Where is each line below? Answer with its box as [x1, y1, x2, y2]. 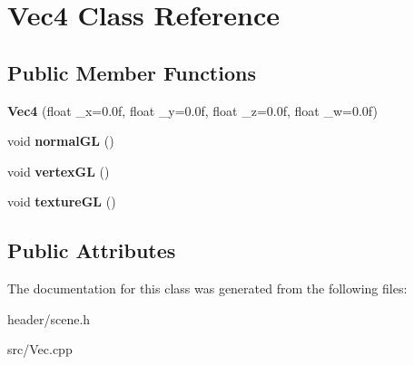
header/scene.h [7, 309, 91, 328]
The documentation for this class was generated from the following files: [7, 279, 408, 298]
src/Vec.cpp [7, 340, 73, 359]
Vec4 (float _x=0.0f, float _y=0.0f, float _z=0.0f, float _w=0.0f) [7, 101, 378, 120]
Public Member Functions [7, 58, 256, 86]
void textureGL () [7, 192, 116, 211]
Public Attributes [7, 236, 176, 264]
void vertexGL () [7, 161, 110, 180]
